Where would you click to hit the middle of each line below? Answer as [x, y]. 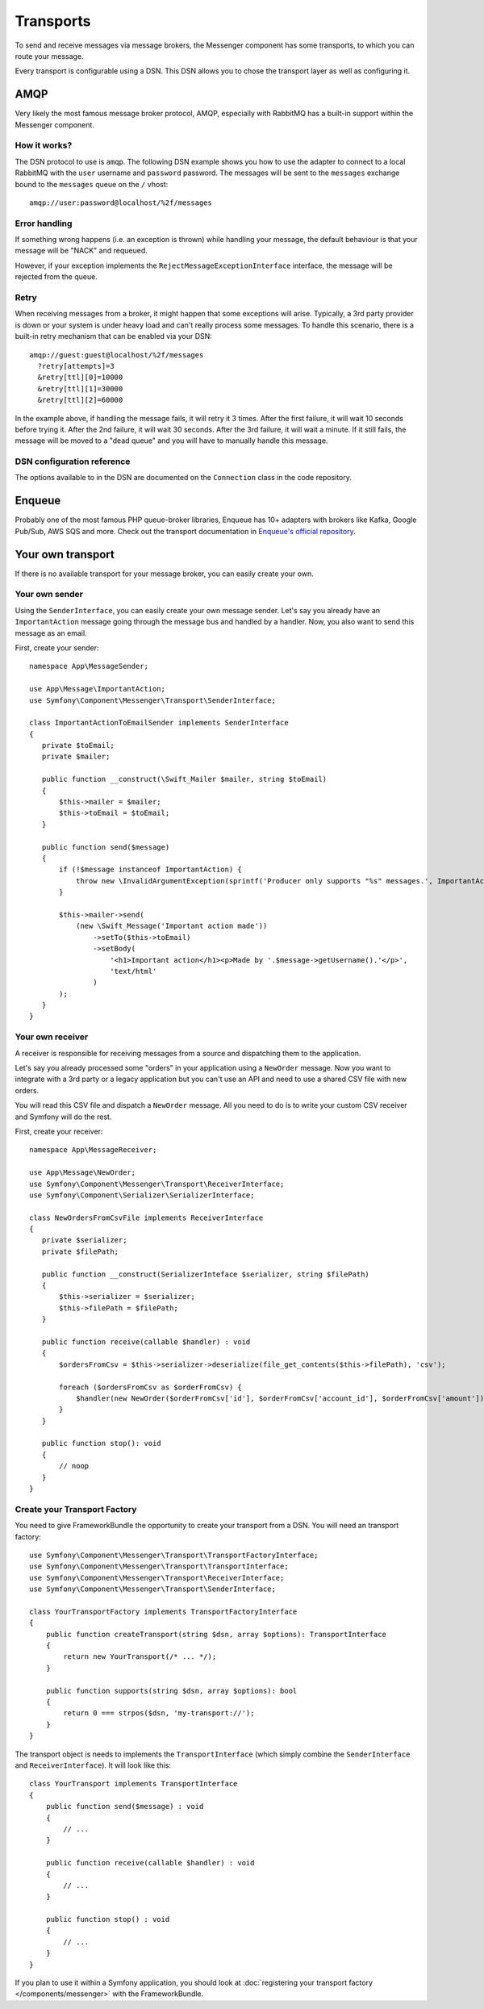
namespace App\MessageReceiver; [93, 1150]
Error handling [44, 223]
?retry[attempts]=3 [76, 366]
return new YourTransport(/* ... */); [140, 1657]
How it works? [44, 145]
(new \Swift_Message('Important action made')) [171, 926]
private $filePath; [80, 1251]
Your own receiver [52, 1037]
